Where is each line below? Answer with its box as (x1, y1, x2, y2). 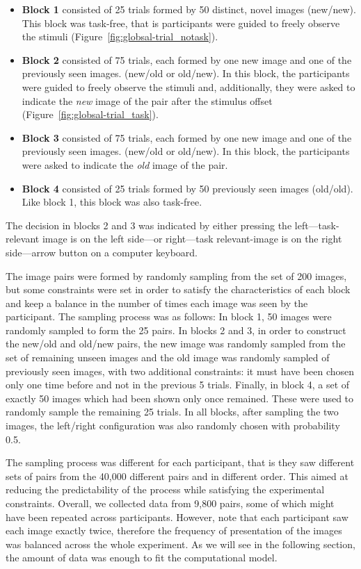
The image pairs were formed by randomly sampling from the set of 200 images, (6, 268, 347, 283)
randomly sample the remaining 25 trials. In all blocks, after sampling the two (6, 404, 339, 419)
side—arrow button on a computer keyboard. (6, 245, 198, 259)
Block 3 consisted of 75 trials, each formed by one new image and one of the (22, 130, 352, 145)
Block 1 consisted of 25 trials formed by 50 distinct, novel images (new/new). (22, 2, 356, 16)
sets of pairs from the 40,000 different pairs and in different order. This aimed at (6, 468, 348, 483)
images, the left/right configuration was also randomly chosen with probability (6, 418, 340, 433)
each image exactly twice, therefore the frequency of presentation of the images (6, 523, 342, 538)
